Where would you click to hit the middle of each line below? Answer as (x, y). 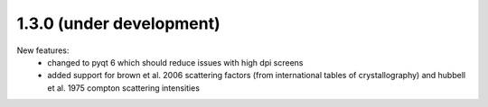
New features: (43, 50)
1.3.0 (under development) (118, 23)
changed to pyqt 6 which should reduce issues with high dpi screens (175, 62)
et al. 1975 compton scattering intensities (124, 88)
